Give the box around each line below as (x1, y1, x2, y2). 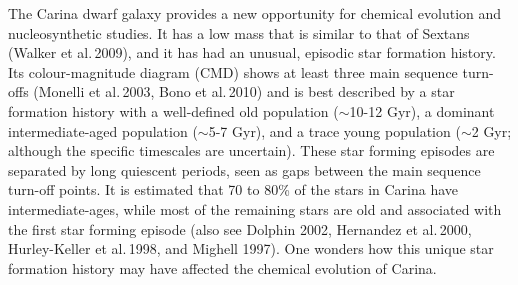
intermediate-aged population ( (8, 120, 198, 141)
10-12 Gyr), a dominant (349, 100, 495, 121)
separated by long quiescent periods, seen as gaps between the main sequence (8, 159, 481, 180)
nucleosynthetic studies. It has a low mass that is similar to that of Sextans (8, 22, 470, 43)
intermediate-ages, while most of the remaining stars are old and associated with (8, 198, 502, 219)
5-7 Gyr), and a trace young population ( (208, 120, 461, 141)
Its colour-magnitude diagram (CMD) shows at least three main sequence (8, 61, 458, 82)
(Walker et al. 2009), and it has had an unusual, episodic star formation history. (8, 42, 496, 63)
